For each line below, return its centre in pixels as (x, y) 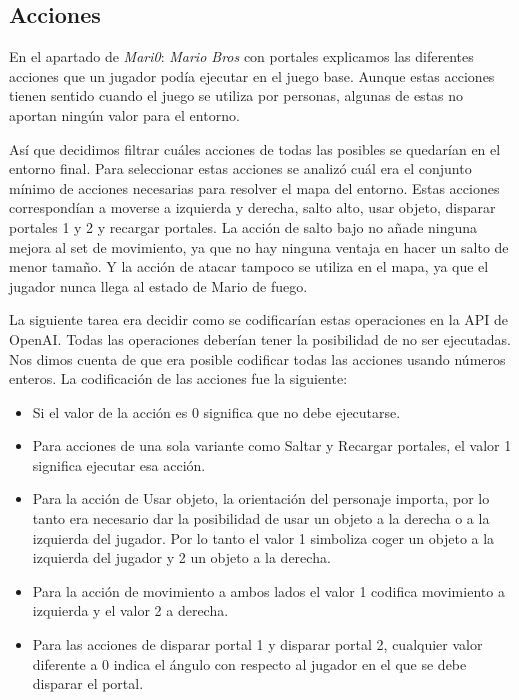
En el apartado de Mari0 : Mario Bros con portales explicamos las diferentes (241, 56)
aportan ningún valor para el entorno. (124, 114)
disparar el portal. (88, 683)
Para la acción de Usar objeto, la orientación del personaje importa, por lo (261, 498)
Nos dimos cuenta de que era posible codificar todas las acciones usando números (257, 358)
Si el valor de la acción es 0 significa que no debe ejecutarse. (216, 411)
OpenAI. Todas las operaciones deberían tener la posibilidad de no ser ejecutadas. (260, 338)
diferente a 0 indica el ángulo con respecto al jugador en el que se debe (249, 663)
